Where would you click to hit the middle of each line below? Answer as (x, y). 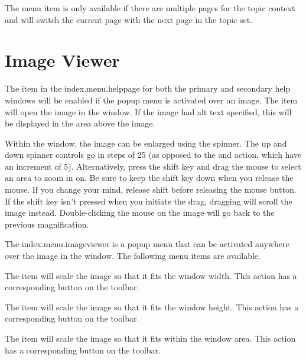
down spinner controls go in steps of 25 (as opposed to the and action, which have (153, 155)
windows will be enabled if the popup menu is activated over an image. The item (151, 100)
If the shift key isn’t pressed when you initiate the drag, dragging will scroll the (149, 201)
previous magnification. (47, 224)
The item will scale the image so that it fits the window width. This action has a (151, 275)
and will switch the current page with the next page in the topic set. (129, 19)
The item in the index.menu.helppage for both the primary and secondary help (148, 88)
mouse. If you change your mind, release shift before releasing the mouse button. (151, 189)
